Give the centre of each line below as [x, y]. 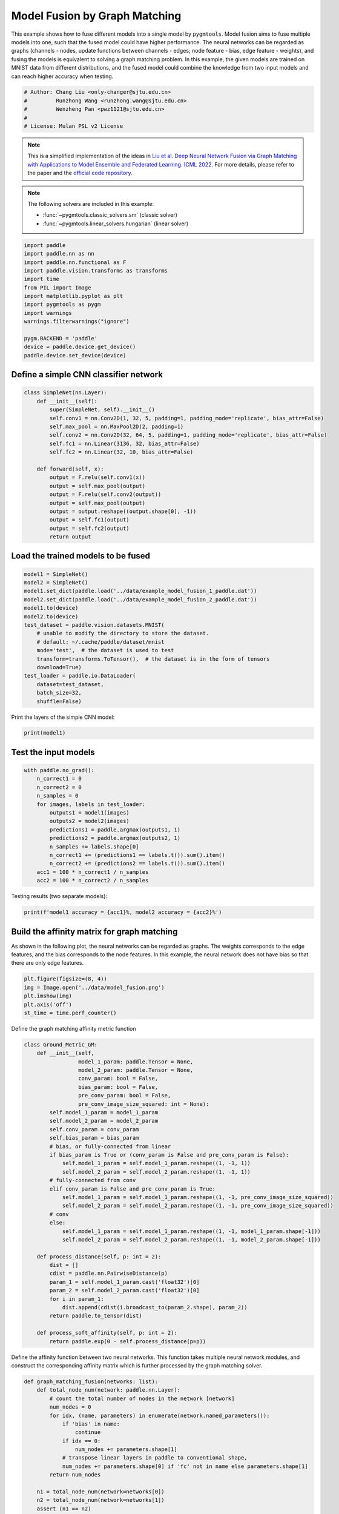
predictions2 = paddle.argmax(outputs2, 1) [115, 838]
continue [88, 1433]
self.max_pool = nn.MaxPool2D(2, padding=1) [117, 426]
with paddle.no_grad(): [59, 770]
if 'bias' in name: [91, 1424]
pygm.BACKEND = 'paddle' [61, 339]
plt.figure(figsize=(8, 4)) [65, 979]
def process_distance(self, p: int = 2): [99, 1256]
